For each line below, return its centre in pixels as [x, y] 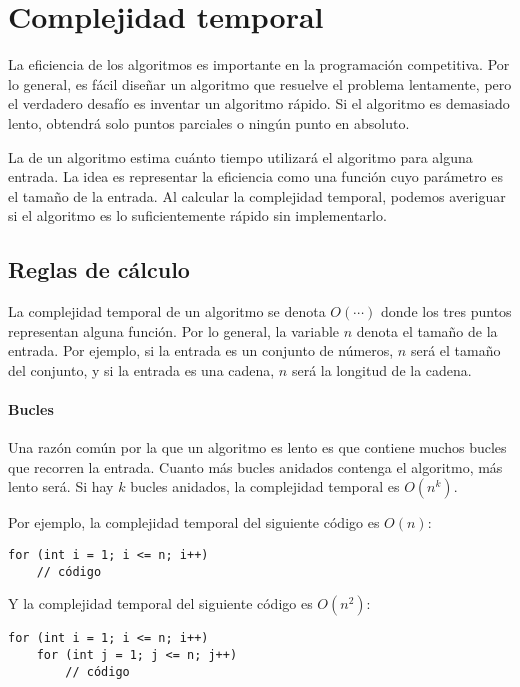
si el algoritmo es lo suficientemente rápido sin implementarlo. [197, 215]
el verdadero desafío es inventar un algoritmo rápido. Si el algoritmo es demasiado [259, 103]
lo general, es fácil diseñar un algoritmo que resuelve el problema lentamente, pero [260, 83]
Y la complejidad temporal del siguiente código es [160, 603]
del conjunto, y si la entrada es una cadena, [141, 369]
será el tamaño [455, 350]
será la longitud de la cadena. [381, 369]
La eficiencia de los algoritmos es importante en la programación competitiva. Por [259, 64]
